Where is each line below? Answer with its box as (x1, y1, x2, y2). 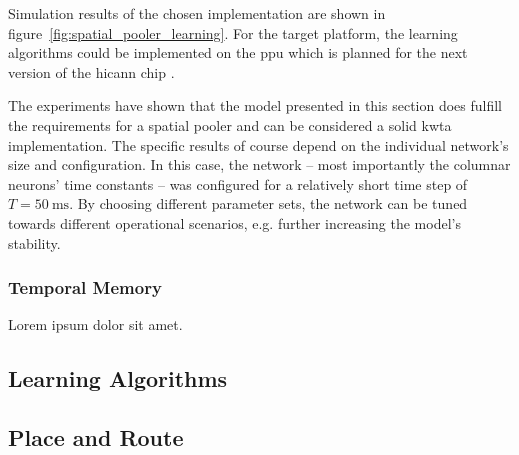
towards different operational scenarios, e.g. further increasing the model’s (8, 212, 461, 233)
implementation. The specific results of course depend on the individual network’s (8, 134, 509, 155)
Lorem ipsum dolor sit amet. (8, 314, 183, 335)
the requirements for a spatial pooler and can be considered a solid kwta (8, 114, 452, 135)
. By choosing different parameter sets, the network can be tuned (69, 193, 468, 214)
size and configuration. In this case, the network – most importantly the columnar (8, 154, 511, 175)
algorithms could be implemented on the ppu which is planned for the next (8, 42, 468, 63)
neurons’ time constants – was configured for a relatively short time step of (8, 173, 468, 194)
